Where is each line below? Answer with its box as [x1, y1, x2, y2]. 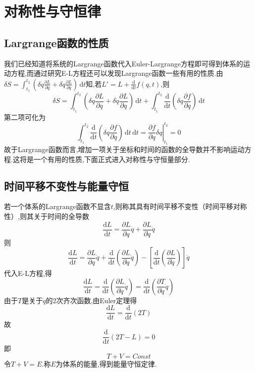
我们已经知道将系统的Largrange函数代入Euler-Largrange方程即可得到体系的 [4, 58, 244, 68]
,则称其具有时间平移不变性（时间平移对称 [113, 201, 247, 212]
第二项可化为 [4, 111, 46, 122]
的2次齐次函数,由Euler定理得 [46, 295, 137, 305]
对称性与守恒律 [4, 1, 102, 21]
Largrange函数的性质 [4, 35, 109, 50]
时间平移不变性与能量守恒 [4, 178, 129, 193]
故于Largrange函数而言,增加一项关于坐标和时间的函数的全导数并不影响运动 [4, 144, 245, 154]
